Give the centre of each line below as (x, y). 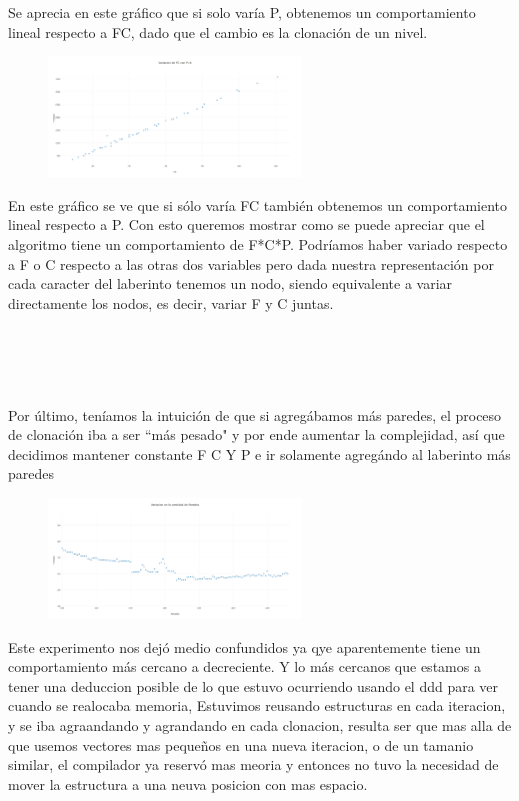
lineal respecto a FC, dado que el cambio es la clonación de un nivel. (218, 31)
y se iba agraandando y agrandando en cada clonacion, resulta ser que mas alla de (260, 725)
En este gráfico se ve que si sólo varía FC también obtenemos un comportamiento (257, 204)
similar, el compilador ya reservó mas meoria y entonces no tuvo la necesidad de (253, 764)
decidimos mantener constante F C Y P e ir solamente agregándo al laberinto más (259, 453)
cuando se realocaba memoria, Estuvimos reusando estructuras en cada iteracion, (257, 705)
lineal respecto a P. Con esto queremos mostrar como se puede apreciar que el (246, 224)
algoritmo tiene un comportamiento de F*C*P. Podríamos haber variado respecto (258, 243)
